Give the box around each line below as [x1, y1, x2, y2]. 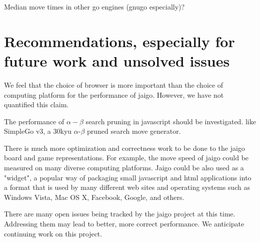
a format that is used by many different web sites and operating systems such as [4, 182, 250, 192]
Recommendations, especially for [4, 31, 235, 51]
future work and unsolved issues [4, 50, 230, 71]
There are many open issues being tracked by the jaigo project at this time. [4, 208, 235, 219]
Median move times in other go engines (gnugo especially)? [4, 2, 185, 12]
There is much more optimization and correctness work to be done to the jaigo [4, 142, 245, 153]
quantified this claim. [4, 99, 69, 110]
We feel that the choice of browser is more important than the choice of [4, 79, 223, 90]
